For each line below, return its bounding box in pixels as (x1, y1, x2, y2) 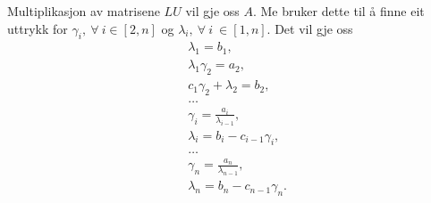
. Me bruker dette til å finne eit (252, 2, 425, 20)
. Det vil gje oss (266, 19, 353, 37)
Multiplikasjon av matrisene (7, 2, 160, 20)
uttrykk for (7, 19, 68, 37)
